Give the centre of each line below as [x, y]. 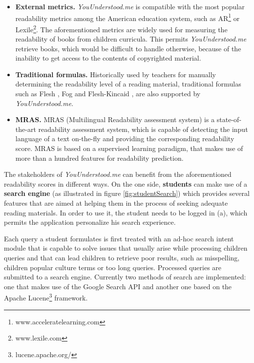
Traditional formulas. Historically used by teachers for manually [116, 74]
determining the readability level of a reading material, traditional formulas [128, 84]
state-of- [229, 119]
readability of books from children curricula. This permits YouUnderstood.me [131, 39]
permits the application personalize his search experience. [90, 222]
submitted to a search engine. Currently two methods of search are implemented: [125, 277]
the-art [26, 129]
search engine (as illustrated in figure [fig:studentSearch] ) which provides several [127, 193]
